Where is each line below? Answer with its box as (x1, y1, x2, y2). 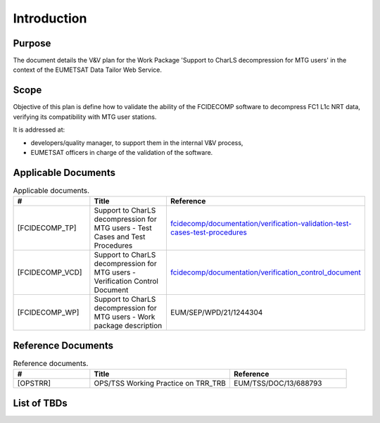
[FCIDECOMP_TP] (17, 223, 77, 233)
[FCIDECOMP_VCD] (17, 267, 82, 277)
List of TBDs (13, 397, 68, 409)
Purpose (13, 37, 51, 49)
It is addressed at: (13, 125, 65, 134)
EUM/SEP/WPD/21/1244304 (170, 308, 263, 317)
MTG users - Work (94, 312, 156, 322)
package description (94, 321, 163, 331)
